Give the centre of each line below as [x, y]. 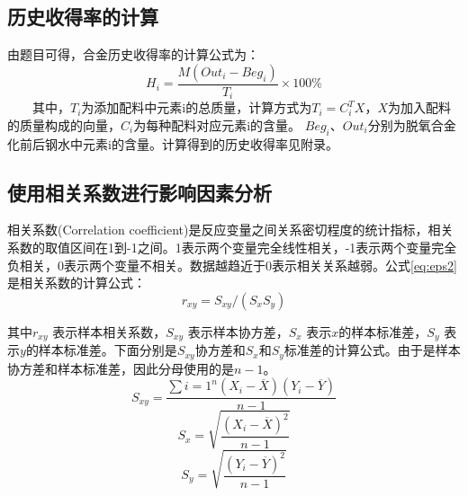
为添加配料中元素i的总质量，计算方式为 [197, 107]
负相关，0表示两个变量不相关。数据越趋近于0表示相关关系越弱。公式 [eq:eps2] [232, 265]
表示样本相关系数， [109, 331]
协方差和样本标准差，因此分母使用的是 [121, 368]
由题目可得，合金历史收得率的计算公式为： [133, 54]
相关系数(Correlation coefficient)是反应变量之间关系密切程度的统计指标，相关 [230, 230]
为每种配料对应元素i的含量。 [217, 124]
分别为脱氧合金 [412, 124]
